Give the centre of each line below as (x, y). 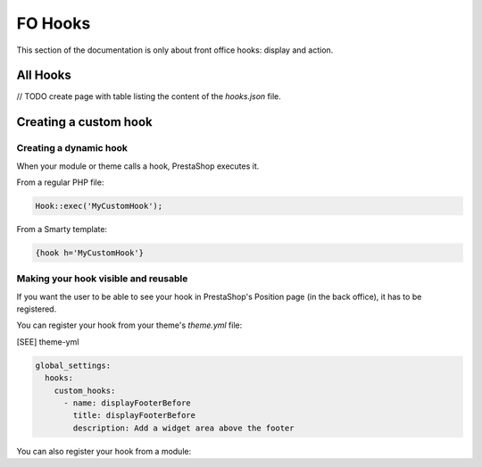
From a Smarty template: (62, 229)
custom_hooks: (85, 390)
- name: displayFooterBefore (127, 403)
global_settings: (73, 365)
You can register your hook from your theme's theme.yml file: (129, 325)
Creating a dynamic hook (72, 148)
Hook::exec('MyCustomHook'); (99, 206)
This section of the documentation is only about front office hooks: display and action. (175, 50)
